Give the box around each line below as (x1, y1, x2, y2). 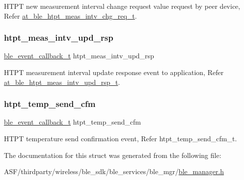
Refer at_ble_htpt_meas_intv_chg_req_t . (4, 10, 137, 21)
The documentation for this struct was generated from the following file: (4, 150, 221, 160)
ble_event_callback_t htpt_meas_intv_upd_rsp (4, 51, 154, 61)
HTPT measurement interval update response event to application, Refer (4, 67, 224, 77)
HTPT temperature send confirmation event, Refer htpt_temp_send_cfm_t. (4, 133, 237, 143)
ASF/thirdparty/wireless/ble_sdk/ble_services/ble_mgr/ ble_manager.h (4, 166, 224, 177)
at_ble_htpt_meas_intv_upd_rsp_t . (4, 77, 120, 87)
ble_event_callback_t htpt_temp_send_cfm (4, 117, 141, 127)
